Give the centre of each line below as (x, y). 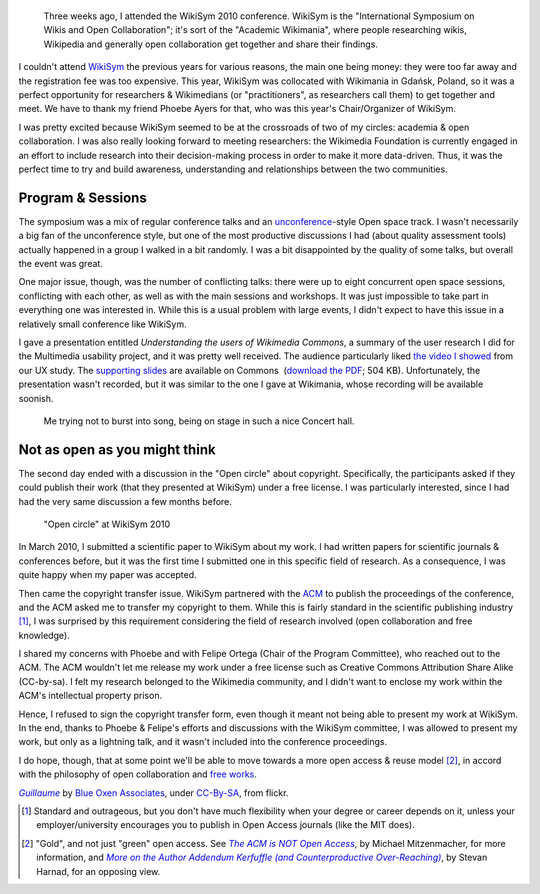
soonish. (36, 398)
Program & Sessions (82, 197)
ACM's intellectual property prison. (90, 696)
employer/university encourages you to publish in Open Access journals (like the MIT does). (225, 825)
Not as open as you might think (117, 449)
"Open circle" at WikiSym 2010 (106, 524)
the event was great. (61, 263)
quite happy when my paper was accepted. (107, 575)
